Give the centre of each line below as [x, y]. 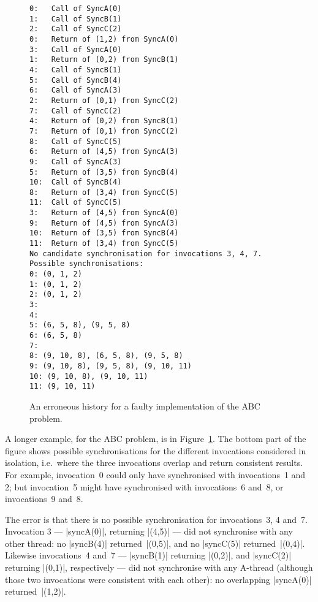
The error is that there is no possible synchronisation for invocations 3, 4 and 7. [156, 519]
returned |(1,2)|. [36, 591]
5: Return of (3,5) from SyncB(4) [104, 172]
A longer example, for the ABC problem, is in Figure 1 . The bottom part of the [156, 439]
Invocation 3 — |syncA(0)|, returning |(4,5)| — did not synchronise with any [149, 531]
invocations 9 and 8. [44, 499]
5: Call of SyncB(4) [76, 80]
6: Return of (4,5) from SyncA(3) [104, 152]
